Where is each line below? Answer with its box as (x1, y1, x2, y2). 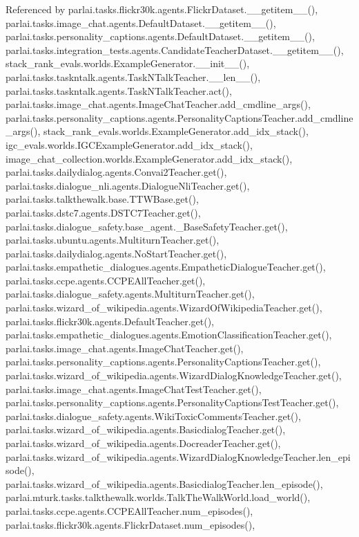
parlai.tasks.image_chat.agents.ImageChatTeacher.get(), (6, 340, 244, 355)
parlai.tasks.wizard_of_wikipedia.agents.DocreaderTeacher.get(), (6, 436, 281, 450)
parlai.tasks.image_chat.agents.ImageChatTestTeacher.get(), (6, 381, 262, 396)
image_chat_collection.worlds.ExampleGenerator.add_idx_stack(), (6, 151, 293, 165)
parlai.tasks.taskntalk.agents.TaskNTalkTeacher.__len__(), (6, 69, 261, 84)
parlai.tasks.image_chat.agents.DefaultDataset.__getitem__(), (6, 15, 276, 30)
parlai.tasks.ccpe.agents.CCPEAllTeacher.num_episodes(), (6, 503, 253, 518)
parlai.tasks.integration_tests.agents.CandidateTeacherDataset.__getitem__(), (6, 42, 344, 57)
